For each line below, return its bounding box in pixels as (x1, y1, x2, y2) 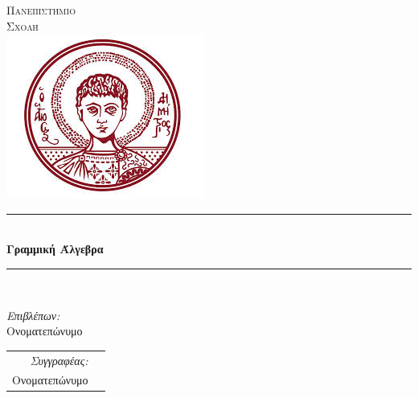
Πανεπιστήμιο (6, 2, 76, 18)
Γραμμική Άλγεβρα (6, 240, 104, 257)
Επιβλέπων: (6, 306, 60, 323)
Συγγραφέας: (30, 351, 88, 368)
